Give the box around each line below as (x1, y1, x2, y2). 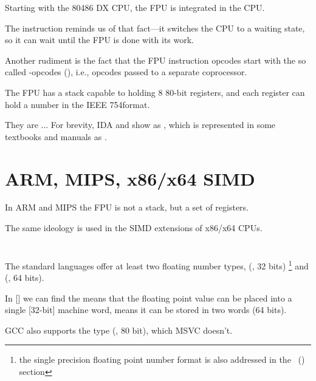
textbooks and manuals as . (5, 130, 107, 143)
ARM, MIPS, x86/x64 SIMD (5, 166, 255, 190)
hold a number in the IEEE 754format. (5, 98, 150, 110)
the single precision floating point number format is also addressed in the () (19, 353, 305, 366)
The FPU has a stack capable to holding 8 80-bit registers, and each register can (5, 86, 305, 98)
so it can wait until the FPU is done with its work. (5, 33, 194, 46)
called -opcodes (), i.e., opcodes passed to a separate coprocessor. (5, 66, 247, 78)
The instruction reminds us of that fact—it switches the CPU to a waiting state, (5, 21, 305, 34)
